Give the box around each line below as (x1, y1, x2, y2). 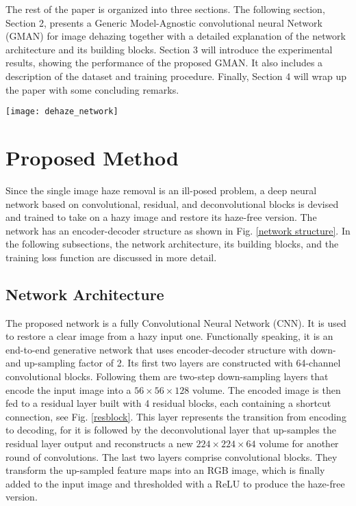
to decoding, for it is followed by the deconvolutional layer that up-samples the (5, 423, 336, 437)
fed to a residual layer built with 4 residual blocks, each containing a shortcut (5, 396, 331, 410)
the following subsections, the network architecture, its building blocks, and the (5, 237, 339, 251)
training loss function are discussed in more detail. (5, 250, 217, 264)
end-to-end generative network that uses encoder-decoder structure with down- (5, 342, 336, 356)
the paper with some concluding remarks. (5, 82, 179, 96)
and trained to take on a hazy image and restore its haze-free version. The (5, 210, 317, 224)
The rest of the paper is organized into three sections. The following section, (5, 2, 325, 16)
